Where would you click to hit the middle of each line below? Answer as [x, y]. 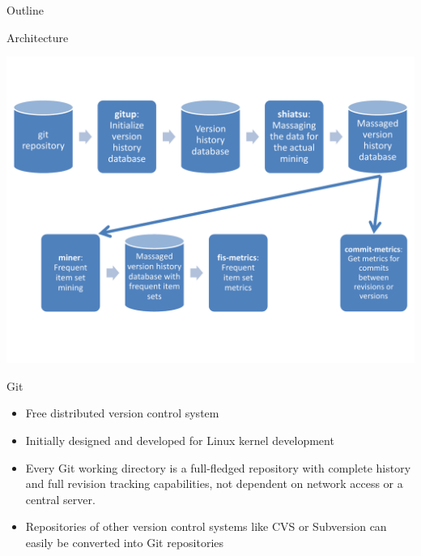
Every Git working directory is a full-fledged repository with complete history [218, 467]
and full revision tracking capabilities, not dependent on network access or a [214, 483]
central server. [60, 499]
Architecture [38, 37]
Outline [25, 10]
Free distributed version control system [122, 413]
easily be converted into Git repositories [125, 542]
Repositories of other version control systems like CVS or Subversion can [206, 526]
